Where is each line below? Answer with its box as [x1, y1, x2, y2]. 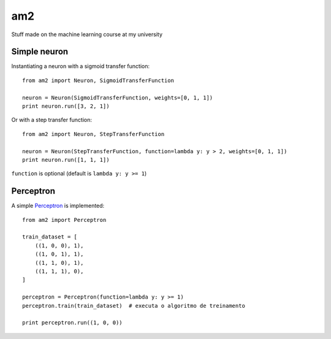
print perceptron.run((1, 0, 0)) [22, 319, 123, 326]
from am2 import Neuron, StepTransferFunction [22, 131, 165, 137]
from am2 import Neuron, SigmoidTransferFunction [22, 77, 175, 84]
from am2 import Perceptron [22, 216, 107, 223]
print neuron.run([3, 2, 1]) [22, 103, 110, 110]
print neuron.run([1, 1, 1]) [22, 156, 110, 163]
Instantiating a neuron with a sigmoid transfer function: [11, 63, 150, 70]
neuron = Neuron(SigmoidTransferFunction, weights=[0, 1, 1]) [22, 94, 213, 101]
